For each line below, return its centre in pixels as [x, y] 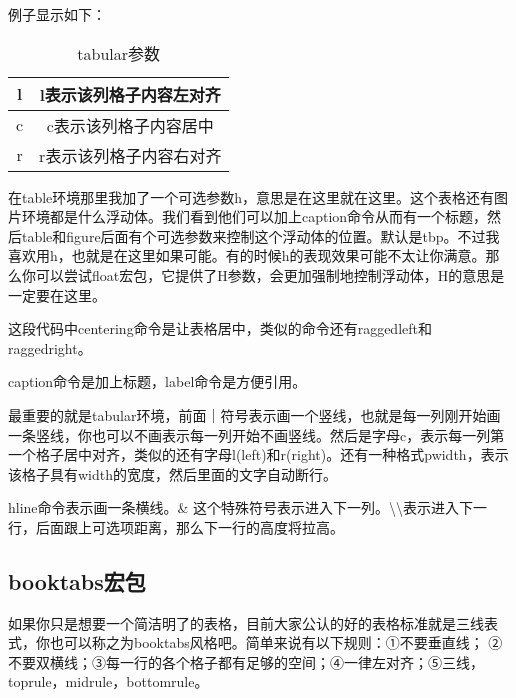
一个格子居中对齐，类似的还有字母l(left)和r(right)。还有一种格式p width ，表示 [258, 454]
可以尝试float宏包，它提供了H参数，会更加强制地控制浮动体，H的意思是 [270, 274]
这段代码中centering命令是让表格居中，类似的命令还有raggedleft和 [220, 328]
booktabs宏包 [77, 580]
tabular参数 [119, 53]
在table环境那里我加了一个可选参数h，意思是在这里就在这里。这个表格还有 [251, 196]
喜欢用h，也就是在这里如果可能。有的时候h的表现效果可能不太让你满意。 [247, 255]
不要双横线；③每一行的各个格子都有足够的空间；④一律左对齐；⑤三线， [246, 661]
